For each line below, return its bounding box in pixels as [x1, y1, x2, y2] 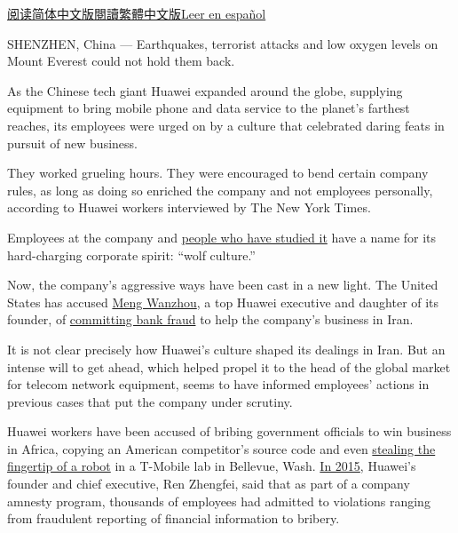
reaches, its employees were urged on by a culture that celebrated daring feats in [7, 115, 445, 134]
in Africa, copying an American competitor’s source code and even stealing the [7, 439, 436, 457]
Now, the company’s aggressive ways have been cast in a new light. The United [7, 275, 438, 294]
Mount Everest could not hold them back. [7, 52, 235, 70]
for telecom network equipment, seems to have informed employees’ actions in [7, 375, 430, 394]
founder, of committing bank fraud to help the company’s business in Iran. [7, 310, 414, 329]
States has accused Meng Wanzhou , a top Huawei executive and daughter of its [7, 292, 439, 311]
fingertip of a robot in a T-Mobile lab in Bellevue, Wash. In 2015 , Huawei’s [7, 457, 416, 475]
